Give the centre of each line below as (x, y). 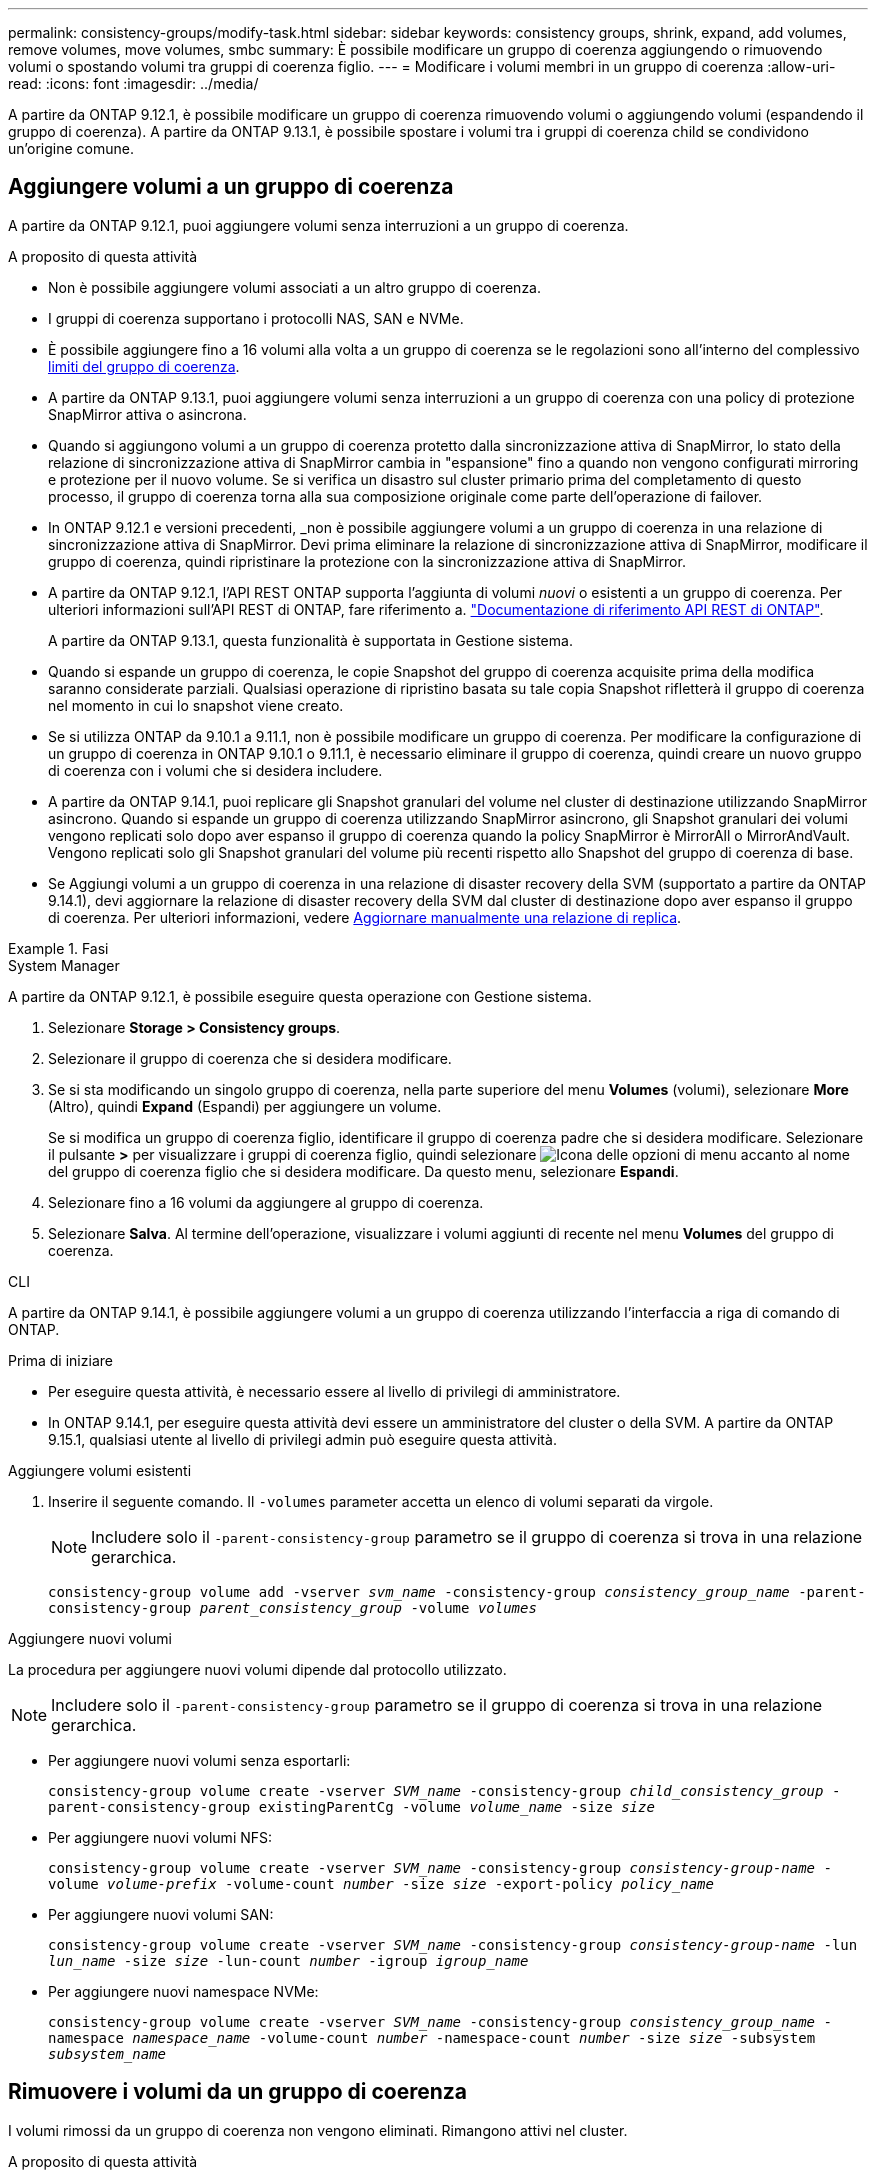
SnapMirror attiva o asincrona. (147, 414)
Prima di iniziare (60, 1360)
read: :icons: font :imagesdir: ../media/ (133, 83)
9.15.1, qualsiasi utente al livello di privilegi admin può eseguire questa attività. (302, 1439)
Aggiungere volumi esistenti (100, 1470)
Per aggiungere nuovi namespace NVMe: (183, 1991)
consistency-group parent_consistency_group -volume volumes (292, 1607)
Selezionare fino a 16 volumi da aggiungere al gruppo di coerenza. (266, 1202)
